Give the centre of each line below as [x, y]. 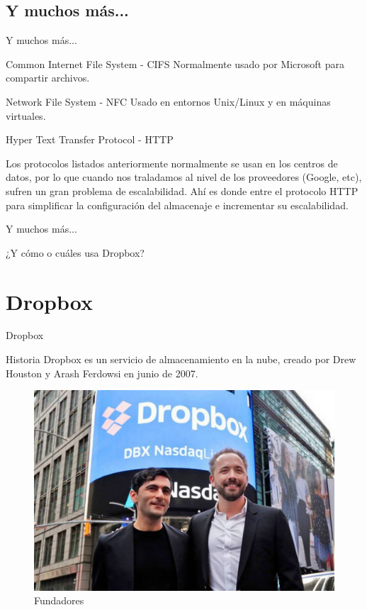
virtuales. [26, 115]
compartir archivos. [48, 78]
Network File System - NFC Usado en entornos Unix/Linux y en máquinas [168, 101]
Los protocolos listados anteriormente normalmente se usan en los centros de [172, 163]
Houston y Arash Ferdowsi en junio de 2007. [102, 373]
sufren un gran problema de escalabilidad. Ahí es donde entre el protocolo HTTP [182, 190]
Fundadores [59, 600]
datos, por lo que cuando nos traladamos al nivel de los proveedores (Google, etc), [184, 177]
